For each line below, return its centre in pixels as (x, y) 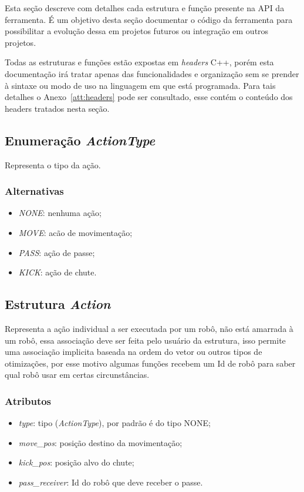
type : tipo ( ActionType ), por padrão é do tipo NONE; (114, 423)
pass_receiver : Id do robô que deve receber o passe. (111, 482)
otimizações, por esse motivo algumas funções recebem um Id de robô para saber (150, 363)
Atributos (28, 400)
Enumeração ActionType (80, 140)
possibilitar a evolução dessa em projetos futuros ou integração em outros (137, 31)
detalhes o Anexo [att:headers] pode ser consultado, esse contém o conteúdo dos (149, 97)
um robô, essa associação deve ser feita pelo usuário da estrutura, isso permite (145, 340)
